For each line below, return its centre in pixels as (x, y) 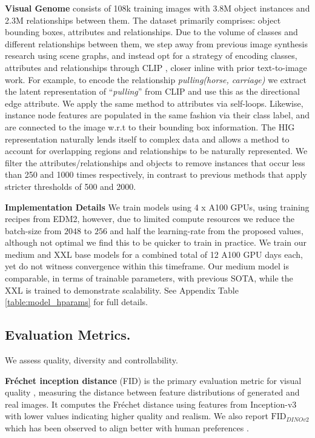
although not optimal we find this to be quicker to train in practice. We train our (156, 242)
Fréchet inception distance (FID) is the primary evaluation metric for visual (153, 380)
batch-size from (33, 230)
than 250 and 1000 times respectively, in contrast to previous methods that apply (156, 174)
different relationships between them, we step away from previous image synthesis (156, 43)
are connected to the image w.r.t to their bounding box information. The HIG (150, 126)
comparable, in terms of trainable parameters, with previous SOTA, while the (149, 278)
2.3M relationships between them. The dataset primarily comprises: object (143, 20)
